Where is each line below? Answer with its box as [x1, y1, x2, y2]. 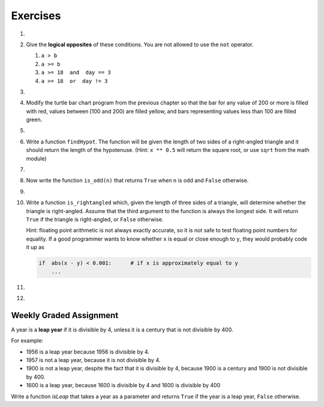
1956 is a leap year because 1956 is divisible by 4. [26, 348, 150, 355]
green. [26, 116, 43, 123]
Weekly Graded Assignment [11, 310, 119, 321]
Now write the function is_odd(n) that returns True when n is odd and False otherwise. [26, 177, 249, 184]
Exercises [11, 9, 61, 22]
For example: [11, 337, 44, 345]
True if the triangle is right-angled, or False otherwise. [26, 216, 164, 223]
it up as [26, 244, 44, 251]
